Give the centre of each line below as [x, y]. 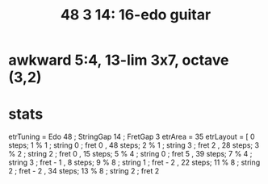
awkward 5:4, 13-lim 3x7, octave [119, 60]
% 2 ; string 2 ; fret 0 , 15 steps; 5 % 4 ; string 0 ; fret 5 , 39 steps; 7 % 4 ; [130, 154]
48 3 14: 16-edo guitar [136, 15]
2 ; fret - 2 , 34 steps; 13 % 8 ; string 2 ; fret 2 [84, 171]
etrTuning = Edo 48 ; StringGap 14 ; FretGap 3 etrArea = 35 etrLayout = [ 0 [132, 137]
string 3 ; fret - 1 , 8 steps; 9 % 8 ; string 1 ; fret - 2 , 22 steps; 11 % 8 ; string [134, 162]
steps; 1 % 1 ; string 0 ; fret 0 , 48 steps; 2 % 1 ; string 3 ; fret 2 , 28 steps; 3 [134, 145]
